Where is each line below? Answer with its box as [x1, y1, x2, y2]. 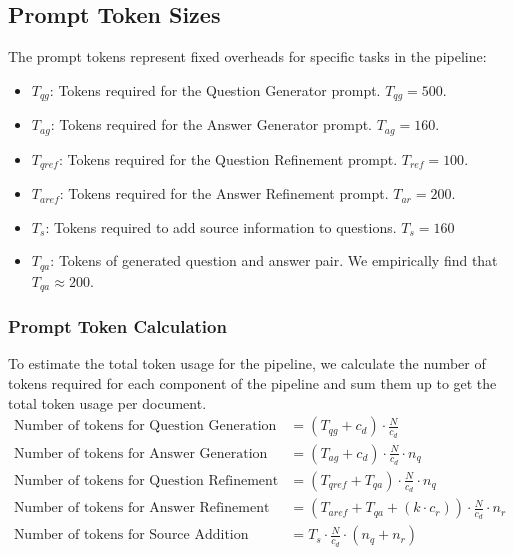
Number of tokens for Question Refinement [13, 473, 279, 488]
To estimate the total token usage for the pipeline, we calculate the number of [8, 353, 486, 374]
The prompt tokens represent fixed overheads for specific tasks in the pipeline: [8, 46, 487, 67]
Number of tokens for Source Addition [13, 528, 249, 543]
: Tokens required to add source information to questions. [45, 216, 397, 237]
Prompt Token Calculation [8, 314, 227, 339]
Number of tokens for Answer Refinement [13, 501, 270, 516]
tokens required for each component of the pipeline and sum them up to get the [8, 373, 497, 394]
